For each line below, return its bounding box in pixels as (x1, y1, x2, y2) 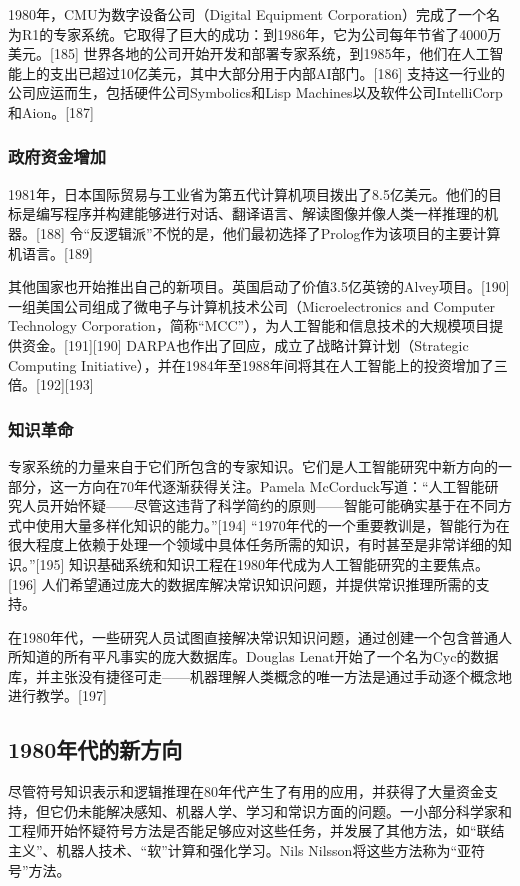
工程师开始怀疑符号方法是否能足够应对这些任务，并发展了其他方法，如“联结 (8, 820, 505, 841)
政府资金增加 (8, 144, 107, 169)
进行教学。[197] (8, 685, 107, 706)
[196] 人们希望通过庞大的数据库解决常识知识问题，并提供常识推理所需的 (8, 573, 476, 594)
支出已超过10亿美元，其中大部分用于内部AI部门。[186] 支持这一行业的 (49, 62, 505, 83)
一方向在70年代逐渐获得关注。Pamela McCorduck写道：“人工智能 (63, 475, 485, 496)
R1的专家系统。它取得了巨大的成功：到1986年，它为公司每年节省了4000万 (21, 23, 502, 44)
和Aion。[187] (8, 101, 94, 122)
